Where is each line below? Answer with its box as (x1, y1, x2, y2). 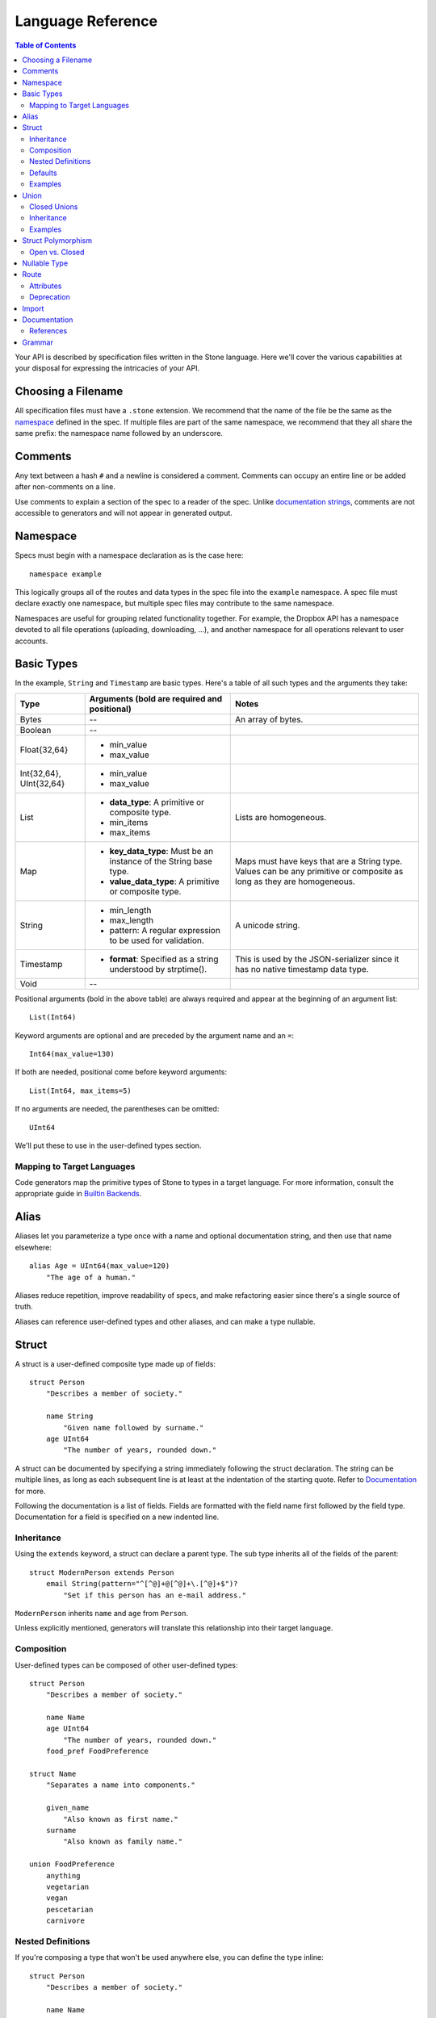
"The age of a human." (45, 1272, 136, 1282)
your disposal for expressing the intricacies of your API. (15, 363, 200, 373)
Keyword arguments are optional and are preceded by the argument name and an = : (15, 1030, 295, 1040)
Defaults (29, 168, 57, 178)
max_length (109, 915, 154, 926)
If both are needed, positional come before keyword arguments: (15, 1067, 228, 1077)
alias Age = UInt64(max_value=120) (29, 1262, 170, 1271)
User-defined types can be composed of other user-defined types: (15, 1660, 238, 1670)
